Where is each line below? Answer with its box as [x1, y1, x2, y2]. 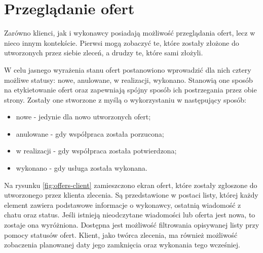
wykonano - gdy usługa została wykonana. [16, 163, 147, 173]
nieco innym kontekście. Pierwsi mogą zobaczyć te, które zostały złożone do [4, 37, 239, 48]
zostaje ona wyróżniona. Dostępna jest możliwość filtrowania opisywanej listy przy [4, 219, 259, 230]
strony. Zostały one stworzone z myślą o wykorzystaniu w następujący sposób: [4, 94, 246, 105]
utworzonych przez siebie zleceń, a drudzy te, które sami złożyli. [4, 47, 203, 58]
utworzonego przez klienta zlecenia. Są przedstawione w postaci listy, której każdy [4, 189, 258, 200]
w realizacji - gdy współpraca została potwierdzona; [16, 145, 177, 156]
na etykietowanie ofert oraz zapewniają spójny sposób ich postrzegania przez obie [4, 84, 257, 95]
